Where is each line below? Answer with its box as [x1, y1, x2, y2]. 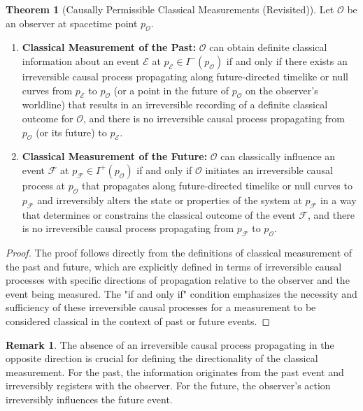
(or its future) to [36, 124, 107, 139]
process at [22, 178, 66, 192]
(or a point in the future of [113, 82, 229, 97]
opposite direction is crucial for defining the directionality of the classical [6, 351, 318, 366]
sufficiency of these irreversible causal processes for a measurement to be [6, 300, 316, 315]
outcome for [22, 110, 73, 125]
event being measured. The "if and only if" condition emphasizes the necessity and [6, 286, 357, 301]
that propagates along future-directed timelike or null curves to [82, 178, 353, 192]
